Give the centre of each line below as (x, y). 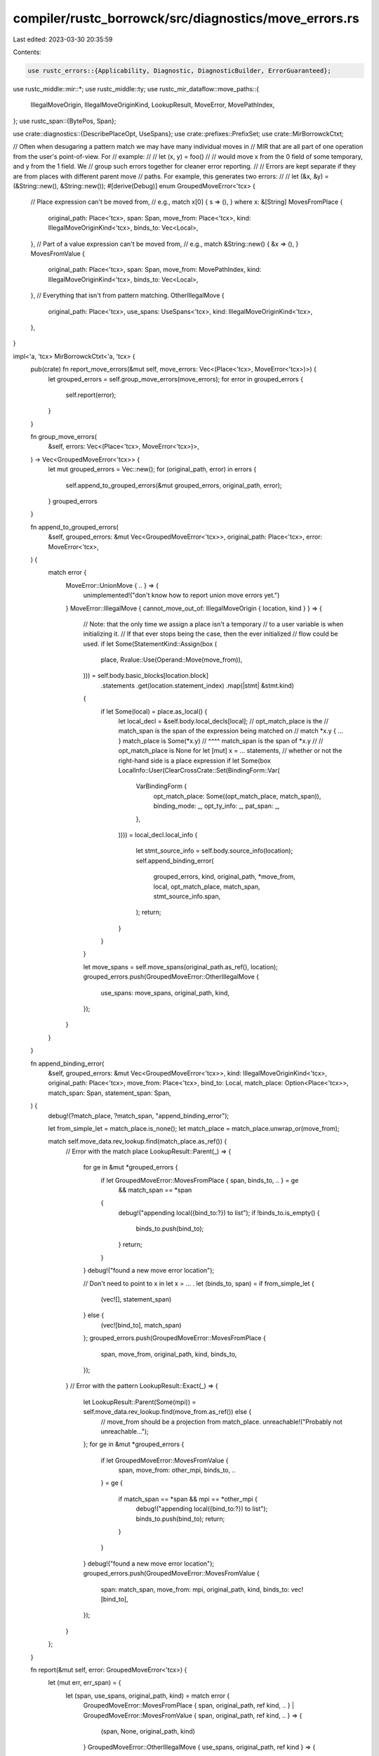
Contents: (27, 52)
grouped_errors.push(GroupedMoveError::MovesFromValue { (171, 1573)
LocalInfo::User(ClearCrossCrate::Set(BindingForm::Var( (199, 770)
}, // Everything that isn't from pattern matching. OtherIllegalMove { (127, 296)
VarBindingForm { (161, 786)
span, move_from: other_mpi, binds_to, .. (177, 1470)
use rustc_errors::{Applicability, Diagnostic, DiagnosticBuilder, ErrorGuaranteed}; (179, 71)
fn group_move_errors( (64, 437)
